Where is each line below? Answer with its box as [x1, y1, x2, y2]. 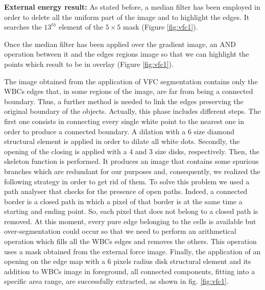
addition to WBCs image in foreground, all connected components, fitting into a [4, 265, 255, 276]
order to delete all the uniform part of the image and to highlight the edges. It [4, 11, 250, 22]
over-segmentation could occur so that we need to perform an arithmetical [4, 226, 236, 236]
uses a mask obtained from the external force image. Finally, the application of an [4, 246, 261, 256]
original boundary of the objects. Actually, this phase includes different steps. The [4, 106, 261, 116]
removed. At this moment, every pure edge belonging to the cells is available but [4, 215, 256, 226]
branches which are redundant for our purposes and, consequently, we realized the [4, 165, 260, 176]
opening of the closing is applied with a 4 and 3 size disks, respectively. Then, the [4, 146, 259, 156]
